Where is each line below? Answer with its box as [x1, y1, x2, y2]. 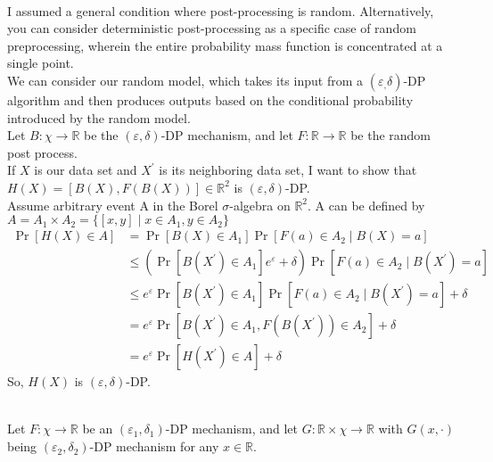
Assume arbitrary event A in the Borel [7, 195, 218, 214]
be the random [350, 126, 431, 144]
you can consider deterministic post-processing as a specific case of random [7, 19, 416, 37]
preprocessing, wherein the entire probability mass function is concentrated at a [7, 36, 443, 54]
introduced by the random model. [7, 108, 191, 127]
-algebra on [229, 195, 291, 214]
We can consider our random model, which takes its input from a [7, 70, 363, 89]
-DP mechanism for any [89, 437, 219, 456]
